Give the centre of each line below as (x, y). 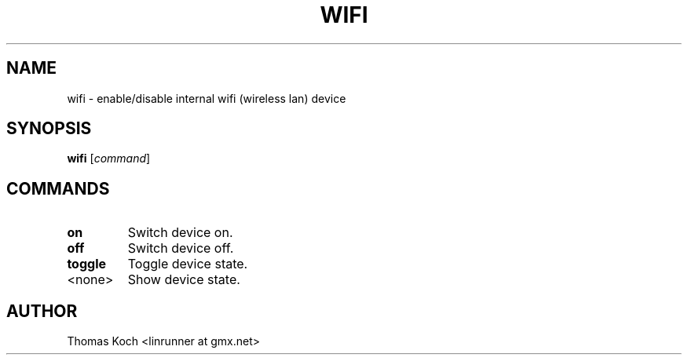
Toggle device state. (188, 264)
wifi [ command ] (109, 159)
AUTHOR (42, 311)
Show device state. (184, 280)
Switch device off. (181, 248)
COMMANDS (58, 188)
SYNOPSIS (49, 129)
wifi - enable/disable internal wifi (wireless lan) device (207, 98)
